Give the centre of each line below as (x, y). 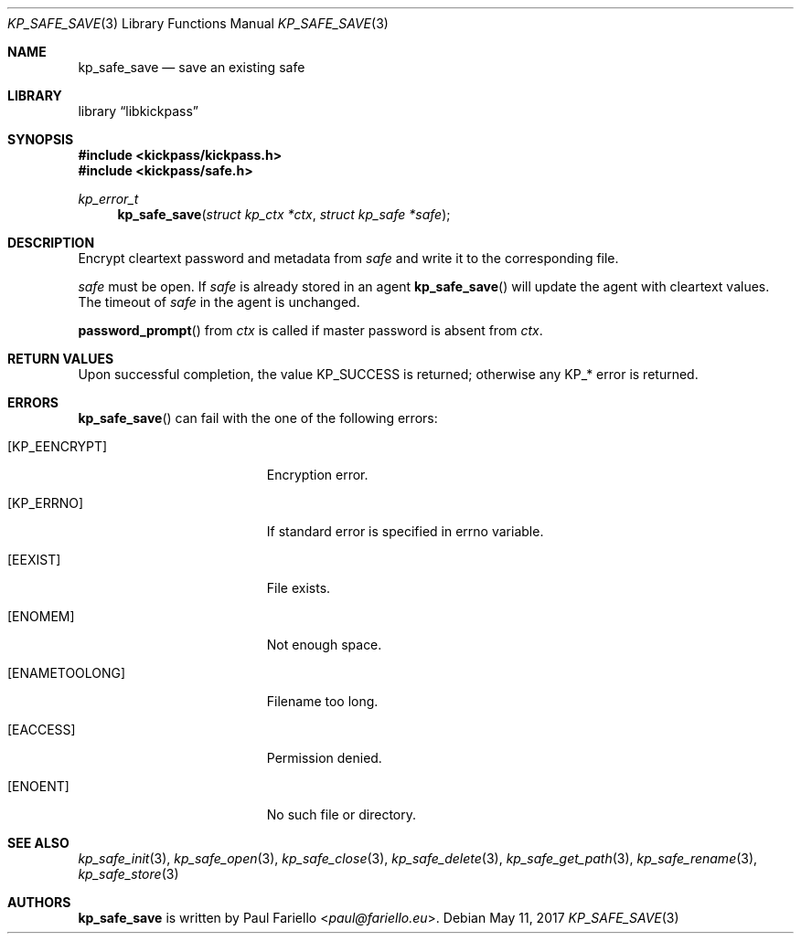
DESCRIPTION (51, 243)
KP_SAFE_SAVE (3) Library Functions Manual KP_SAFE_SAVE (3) (198, 23)
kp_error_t (108, 199)
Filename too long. (322, 701)
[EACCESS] (42, 730)
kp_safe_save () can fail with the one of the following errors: (258, 418)
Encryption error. (317, 475)
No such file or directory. (341, 814)
